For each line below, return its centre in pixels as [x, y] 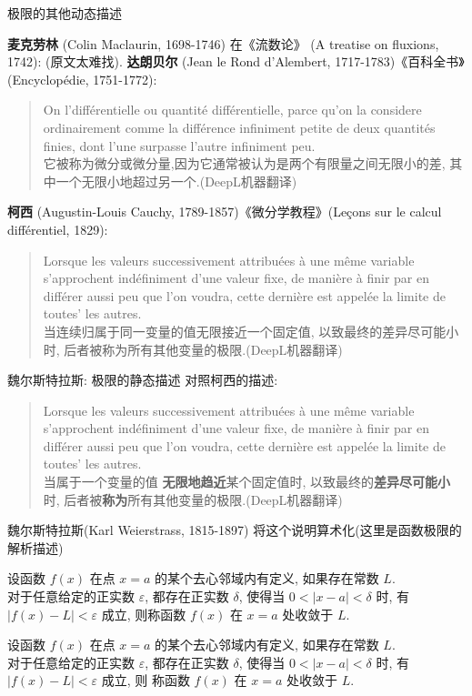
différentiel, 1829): [58, 229]
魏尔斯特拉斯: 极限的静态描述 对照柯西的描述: [143, 380]
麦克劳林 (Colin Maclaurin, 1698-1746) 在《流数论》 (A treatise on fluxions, [223, 43]
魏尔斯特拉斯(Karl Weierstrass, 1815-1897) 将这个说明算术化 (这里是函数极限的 [235, 530]
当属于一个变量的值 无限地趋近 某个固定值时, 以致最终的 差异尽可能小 [247, 482]
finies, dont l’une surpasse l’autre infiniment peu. [179, 145]
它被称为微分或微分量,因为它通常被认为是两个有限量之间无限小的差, [244, 163]
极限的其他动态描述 [65, 13]
